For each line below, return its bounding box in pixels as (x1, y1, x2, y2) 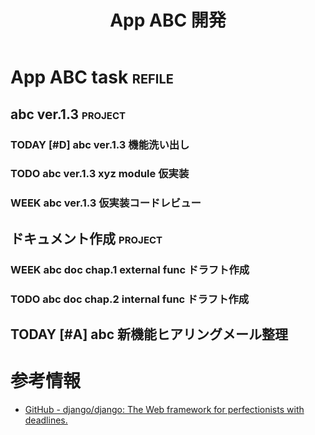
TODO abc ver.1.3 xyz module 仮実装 (10, 167, 190, 181)
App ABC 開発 (109, 9, 227, 32)
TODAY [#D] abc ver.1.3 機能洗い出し (10, 137, 190, 151)
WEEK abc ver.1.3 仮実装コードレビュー (10, 196, 202, 210)
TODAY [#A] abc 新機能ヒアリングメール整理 (10, 326, 289, 343)
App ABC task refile (10, 66, 174, 89)
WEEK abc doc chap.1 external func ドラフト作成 (10, 262, 250, 276)
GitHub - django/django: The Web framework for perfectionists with (24, 403, 305, 415)
